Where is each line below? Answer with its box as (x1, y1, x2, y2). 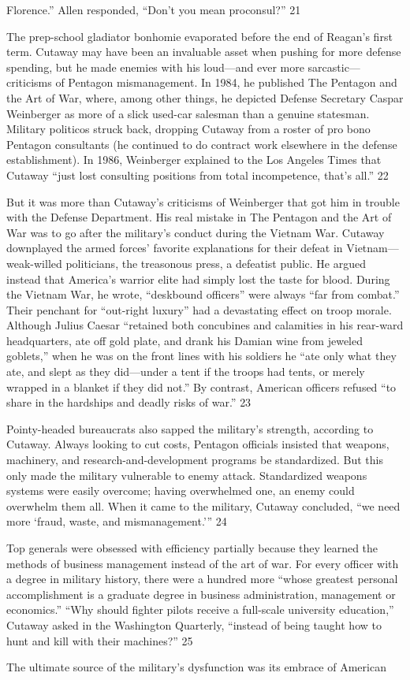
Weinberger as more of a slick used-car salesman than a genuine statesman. (6, 105, 370, 121)
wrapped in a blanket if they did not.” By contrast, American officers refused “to (6, 378, 397, 395)
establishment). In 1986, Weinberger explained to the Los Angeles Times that (6, 151, 382, 168)
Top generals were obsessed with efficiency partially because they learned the (6, 540, 378, 556)
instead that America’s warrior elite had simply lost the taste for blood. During (6, 270, 390, 287)
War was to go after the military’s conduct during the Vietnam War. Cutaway (6, 224, 385, 240)
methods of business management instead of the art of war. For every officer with (6, 555, 399, 571)
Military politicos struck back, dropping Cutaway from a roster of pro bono (6, 121, 371, 137)
